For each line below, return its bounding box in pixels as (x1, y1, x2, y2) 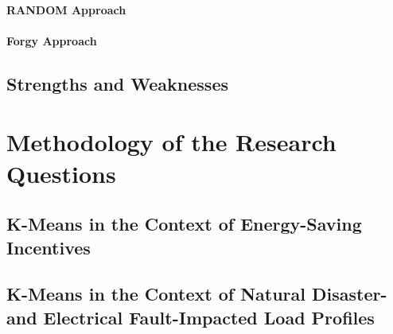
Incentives (6, 235, 91, 259)
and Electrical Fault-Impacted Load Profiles (6, 305, 375, 329)
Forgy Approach (6, 32, 97, 49)
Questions (6, 157, 116, 189)
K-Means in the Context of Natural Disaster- (6, 282, 387, 306)
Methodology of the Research (6, 126, 337, 158)
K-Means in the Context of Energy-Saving (6, 212, 362, 236)
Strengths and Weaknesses (6, 71, 228, 95)
